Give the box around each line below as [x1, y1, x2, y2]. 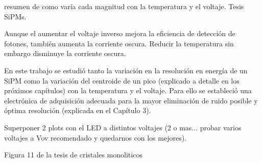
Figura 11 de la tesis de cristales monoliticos [4, 149, 142, 160]
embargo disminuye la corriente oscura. [4, 48, 126, 59]
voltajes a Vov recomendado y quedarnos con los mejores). [4, 132, 187, 143]
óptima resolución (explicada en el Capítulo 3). [4, 105, 151, 116]
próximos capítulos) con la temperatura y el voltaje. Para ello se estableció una [4, 85, 252, 96]
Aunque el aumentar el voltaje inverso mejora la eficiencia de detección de [4, 28, 235, 39]
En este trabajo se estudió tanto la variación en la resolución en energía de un [4, 65, 248, 75]
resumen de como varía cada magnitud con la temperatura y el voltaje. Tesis [4, 1, 244, 11]
